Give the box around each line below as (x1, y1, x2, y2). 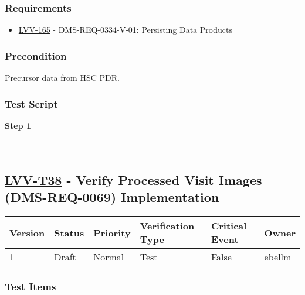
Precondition (5, 48, 67, 63)
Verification (140, 219, 195, 233)
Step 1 (5, 119, 31, 131)
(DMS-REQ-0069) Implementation (5, 188, 219, 206)
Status (54, 225, 84, 239)
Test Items (5, 279, 56, 294)
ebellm (264, 250, 292, 264)
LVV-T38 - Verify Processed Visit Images (5, 171, 262, 189)
